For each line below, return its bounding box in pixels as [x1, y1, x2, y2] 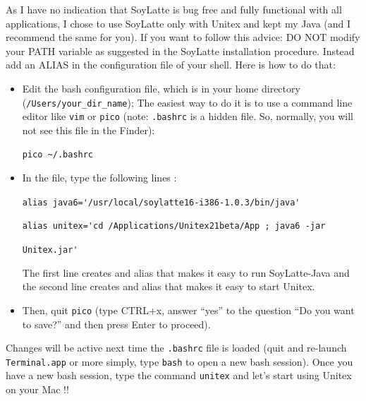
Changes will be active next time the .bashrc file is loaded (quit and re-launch [6, 340, 347, 355]
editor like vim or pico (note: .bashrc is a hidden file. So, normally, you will [22, 109, 353, 124]
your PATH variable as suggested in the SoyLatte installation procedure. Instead [6, 43, 355, 58]
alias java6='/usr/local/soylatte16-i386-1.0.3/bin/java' [22, 197, 300, 208]
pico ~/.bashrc [22, 150, 94, 160]
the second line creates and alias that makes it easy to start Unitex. [22, 279, 315, 294]
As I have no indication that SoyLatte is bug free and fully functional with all [6, 2, 342, 16]
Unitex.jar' [22, 245, 78, 256]
